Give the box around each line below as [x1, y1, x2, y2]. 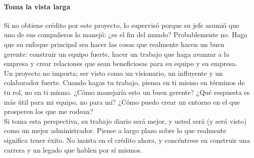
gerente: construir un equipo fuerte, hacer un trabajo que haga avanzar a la [4, 48, 230, 59]
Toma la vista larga [4, 1, 70, 11]
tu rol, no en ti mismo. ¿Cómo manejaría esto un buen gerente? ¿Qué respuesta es [4, 87, 250, 97]
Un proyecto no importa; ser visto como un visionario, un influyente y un [4, 68, 223, 78]
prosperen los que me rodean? [4, 106, 93, 116]
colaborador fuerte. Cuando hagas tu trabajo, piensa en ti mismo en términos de [4, 77, 245, 88]
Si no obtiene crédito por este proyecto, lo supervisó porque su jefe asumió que [4, 20, 239, 30]
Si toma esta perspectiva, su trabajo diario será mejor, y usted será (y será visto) [4, 115, 247, 126]
